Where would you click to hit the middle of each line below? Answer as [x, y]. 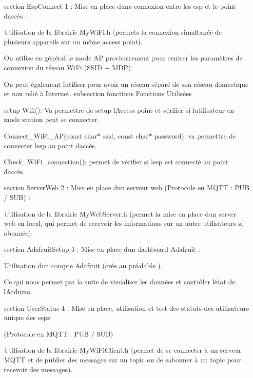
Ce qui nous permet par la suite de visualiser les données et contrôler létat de [120, 282]
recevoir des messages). [38, 369]
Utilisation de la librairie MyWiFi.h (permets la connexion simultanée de [113, 32]
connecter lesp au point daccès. [50, 145]
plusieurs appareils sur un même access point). [73, 41]
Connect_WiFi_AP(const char [51, 135]
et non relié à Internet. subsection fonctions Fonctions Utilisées [98, 93]
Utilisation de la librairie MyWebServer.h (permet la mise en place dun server [120, 213]
